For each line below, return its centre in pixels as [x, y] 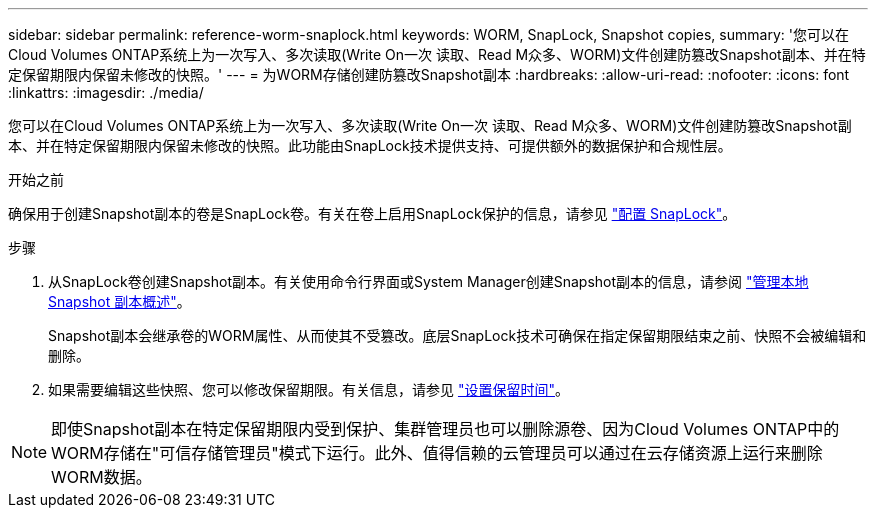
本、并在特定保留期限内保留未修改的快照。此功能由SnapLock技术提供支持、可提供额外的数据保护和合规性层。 [370, 145]
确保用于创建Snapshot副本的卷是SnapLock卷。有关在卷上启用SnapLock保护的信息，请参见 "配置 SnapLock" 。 [372, 213]
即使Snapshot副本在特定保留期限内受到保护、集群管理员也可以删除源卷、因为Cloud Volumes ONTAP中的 [445, 429]
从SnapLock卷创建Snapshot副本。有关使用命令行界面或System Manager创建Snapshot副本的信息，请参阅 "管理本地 [428, 281]
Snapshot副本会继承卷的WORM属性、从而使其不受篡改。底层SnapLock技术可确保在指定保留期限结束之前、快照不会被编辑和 [457, 335]
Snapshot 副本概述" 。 [119, 301]
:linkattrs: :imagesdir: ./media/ [106, 92]
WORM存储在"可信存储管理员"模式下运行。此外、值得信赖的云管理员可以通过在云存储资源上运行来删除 [437, 453]
